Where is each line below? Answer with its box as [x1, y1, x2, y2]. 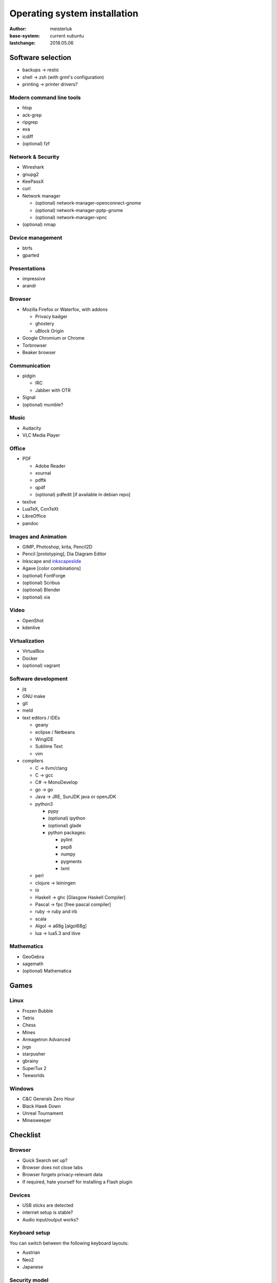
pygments [61, 858, 82, 864]
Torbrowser [22, 342, 47, 348]
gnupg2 [22, 171, 39, 177]
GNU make [22, 693, 46, 699]
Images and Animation [9, 533, 67, 540]
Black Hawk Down [22, 1103, 61, 1109]
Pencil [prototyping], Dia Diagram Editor [22, 551, 107, 557]
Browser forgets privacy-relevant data [22, 1172, 103, 1178]
